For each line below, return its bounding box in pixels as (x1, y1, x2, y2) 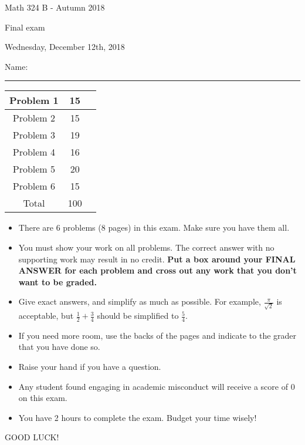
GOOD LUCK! (5, 431, 59, 443)
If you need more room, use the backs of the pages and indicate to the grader (18, 329, 297, 341)
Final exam (5, 21, 45, 33)
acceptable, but (18, 309, 74, 322)
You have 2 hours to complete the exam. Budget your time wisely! (18, 411, 257, 423)
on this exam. (18, 392, 67, 404)
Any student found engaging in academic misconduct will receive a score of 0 (18, 380, 295, 392)
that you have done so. (18, 341, 100, 353)
